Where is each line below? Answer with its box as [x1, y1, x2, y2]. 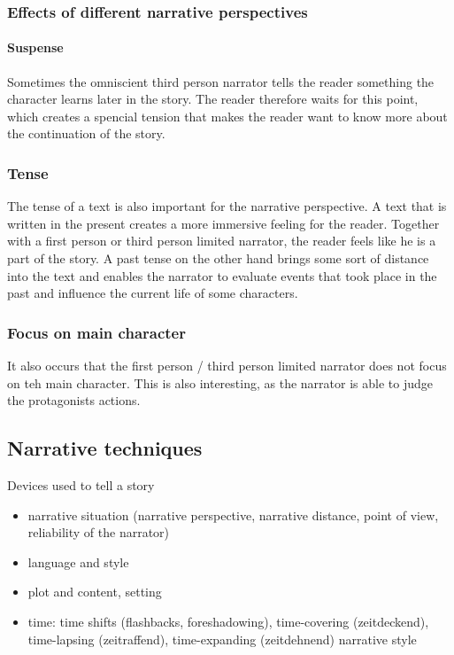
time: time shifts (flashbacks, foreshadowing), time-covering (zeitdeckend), [27, 612, 429, 630]
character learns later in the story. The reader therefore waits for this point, [7, 90, 419, 108]
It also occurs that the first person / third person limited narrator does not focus [7, 356, 447, 375]
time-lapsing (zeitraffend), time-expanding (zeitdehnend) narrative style [27, 629, 417, 648]
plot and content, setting [27, 582, 162, 601]
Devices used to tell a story [7, 476, 155, 494]
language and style [27, 552, 129, 571]
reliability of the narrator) [27, 523, 170, 542]
